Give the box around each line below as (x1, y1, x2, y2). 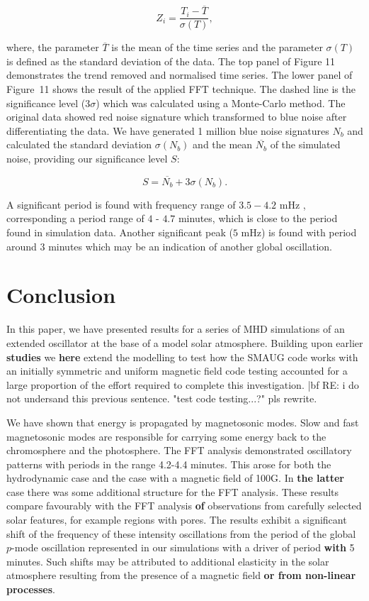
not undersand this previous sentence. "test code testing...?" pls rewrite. (6, 391, 317, 406)
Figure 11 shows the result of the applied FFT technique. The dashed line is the (6, 82, 356, 97)
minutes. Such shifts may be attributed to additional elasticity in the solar (6, 553, 329, 568)
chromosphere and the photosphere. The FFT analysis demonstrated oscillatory (6, 443, 352, 458)
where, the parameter (6, 40, 99, 55)
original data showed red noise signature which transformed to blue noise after (6, 109, 347, 124)
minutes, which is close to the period (178, 211, 338, 226)
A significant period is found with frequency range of (6, 197, 236, 211)
